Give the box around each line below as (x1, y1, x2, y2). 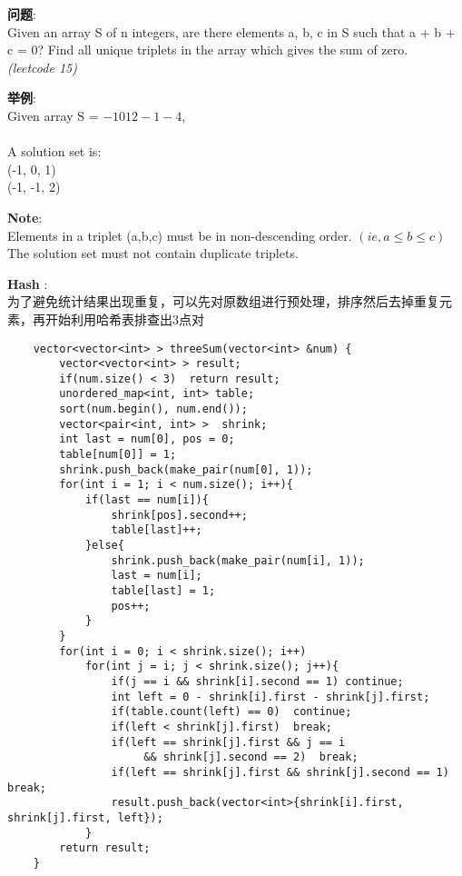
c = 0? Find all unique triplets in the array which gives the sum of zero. (7, 40, 408, 59)
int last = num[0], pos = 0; (59, 433, 235, 446)
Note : (7, 207, 43, 226)
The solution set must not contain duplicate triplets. (7, 244, 299, 263)
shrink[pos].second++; (111, 508, 248, 522)
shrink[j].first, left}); (7, 811, 163, 824)
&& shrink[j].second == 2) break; (143, 751, 359, 764)
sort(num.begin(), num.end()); (59, 403, 248, 416)
